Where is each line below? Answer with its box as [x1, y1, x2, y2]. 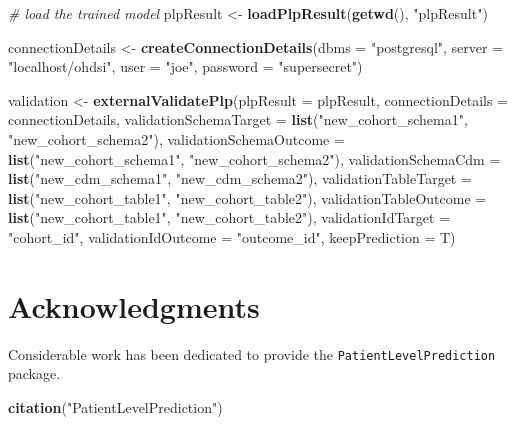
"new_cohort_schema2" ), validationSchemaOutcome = [8, 128, 345, 149]
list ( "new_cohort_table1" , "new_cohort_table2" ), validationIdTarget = [8, 207, 451, 228]
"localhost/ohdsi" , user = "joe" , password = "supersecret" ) [8, 56, 363, 77]
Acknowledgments [8, 285, 260, 326]
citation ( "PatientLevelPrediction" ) [8, 396, 223, 417]
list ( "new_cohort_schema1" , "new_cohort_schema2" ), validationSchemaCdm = [8, 148, 501, 169]
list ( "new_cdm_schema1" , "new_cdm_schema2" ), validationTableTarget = [8, 168, 472, 189]
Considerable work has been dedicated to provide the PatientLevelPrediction [8, 343, 496, 364]
